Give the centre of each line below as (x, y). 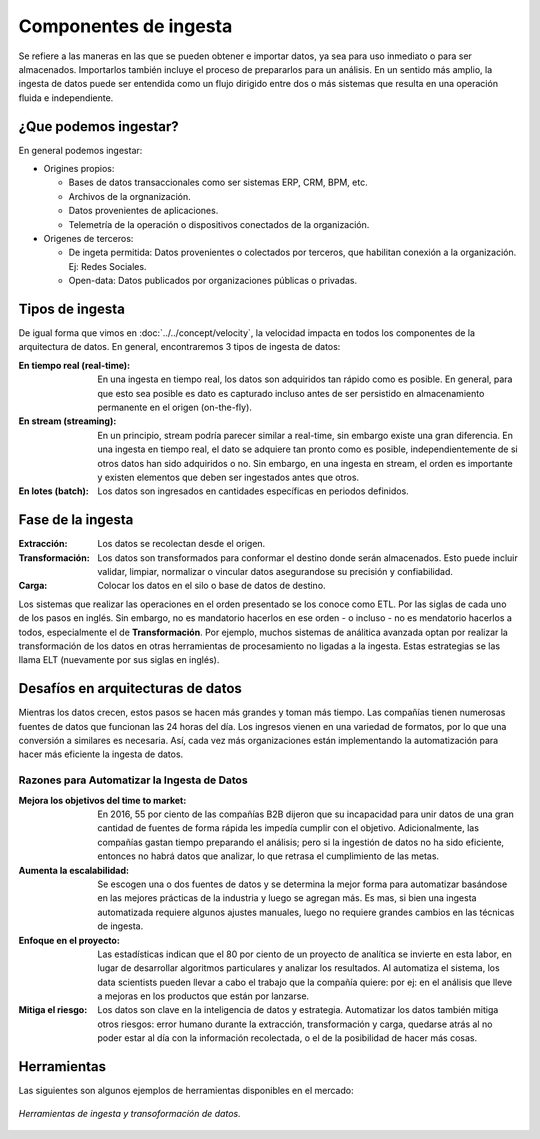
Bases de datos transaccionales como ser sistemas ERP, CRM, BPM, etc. (218, 182)
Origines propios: (79, 169)
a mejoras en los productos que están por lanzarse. (203, 996)
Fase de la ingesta (76, 520)
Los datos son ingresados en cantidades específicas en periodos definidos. (253, 491)
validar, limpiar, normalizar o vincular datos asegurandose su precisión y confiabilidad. (275, 572)
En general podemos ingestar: (80, 150)
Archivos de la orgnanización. (130, 196)
